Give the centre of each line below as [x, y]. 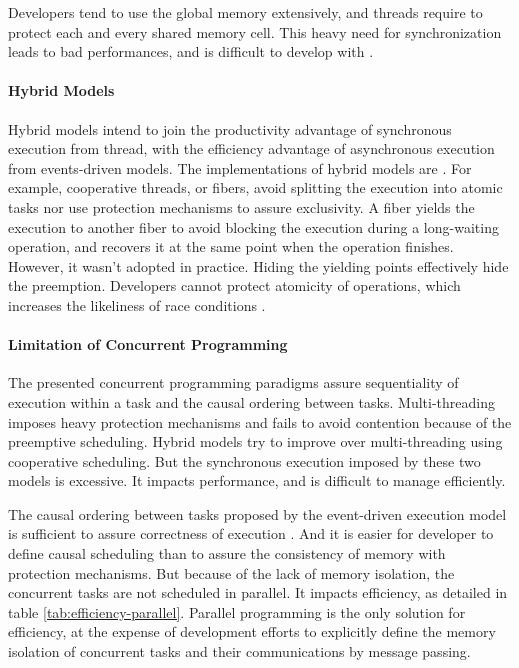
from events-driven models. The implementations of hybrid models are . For [240, 167]
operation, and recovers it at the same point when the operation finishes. [231, 246]
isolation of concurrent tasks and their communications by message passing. [239, 651]
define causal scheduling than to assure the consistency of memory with [227, 553]
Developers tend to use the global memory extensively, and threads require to [245, 12]
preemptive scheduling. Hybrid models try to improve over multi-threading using [255, 441]
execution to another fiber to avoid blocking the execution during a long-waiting [253, 226]
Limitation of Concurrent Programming [148, 344]
